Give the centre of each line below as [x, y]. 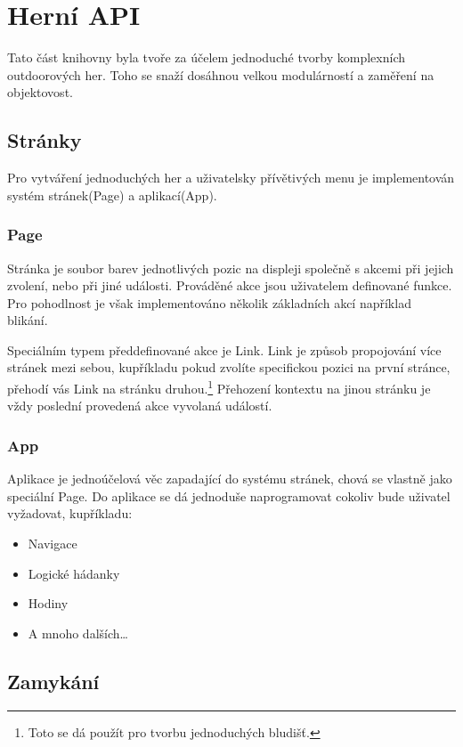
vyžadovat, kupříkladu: [70, 513]
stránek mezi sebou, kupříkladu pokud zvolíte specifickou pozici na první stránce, [229, 367]
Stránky [45, 140]
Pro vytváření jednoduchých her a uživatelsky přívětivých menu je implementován [231, 178]
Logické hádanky [74, 573]
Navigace [53, 543]
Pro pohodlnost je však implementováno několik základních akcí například [209, 302]
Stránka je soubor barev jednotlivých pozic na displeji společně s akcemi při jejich [231, 268]
